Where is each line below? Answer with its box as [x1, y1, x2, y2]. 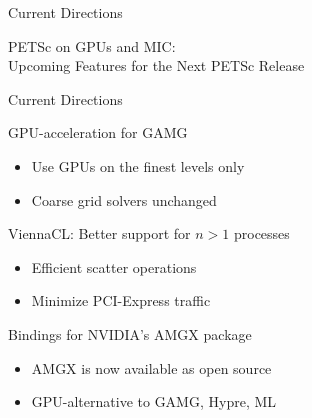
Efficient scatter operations [31, 256, 197, 277]
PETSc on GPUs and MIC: [8, 35, 176, 56]
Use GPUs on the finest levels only [31, 155, 245, 176]
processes [233, 223, 290, 244]
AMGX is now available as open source [31, 357, 272, 378]
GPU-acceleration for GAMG [8, 122, 188, 143]
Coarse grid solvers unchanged [31, 189, 217, 210]
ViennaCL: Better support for [8, 223, 191, 244]
